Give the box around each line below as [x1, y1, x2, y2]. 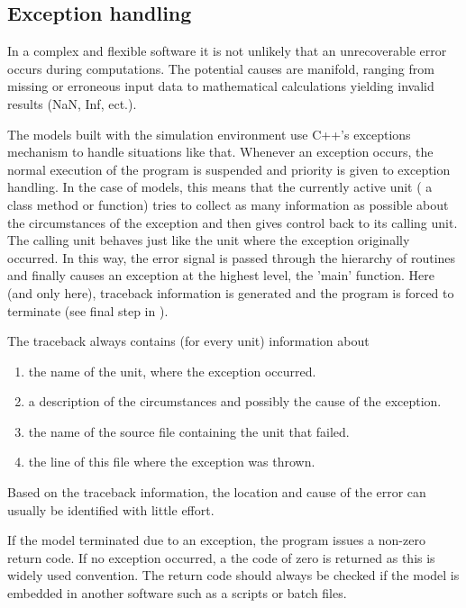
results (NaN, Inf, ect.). [7, 94, 137, 113]
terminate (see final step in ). [7, 301, 169, 320]
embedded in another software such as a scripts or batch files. [7, 584, 347, 603]
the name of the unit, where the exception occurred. [28, 361, 316, 380]
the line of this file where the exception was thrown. [28, 452, 315, 471]
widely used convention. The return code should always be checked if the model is [7, 566, 460, 585]
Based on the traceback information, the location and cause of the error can [7, 483, 426, 502]
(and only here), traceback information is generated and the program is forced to [7, 283, 454, 302]
